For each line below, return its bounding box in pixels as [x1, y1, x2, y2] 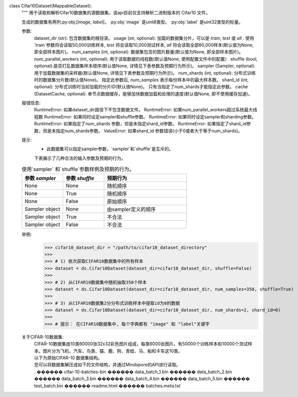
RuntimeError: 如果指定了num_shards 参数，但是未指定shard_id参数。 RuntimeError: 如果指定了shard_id [34, 121, 247, 127]
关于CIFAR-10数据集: [21, 334, 64, 340]
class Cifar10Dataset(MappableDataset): [9, 3, 92, 8]
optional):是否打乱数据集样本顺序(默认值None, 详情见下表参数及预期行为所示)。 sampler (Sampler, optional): [34, 63, 256, 69]
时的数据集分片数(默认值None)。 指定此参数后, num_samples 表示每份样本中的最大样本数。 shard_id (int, [34, 77, 249, 83]
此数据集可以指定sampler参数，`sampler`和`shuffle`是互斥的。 [46, 146, 174, 152]
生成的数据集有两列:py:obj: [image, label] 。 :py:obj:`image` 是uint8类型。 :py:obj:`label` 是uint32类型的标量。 [21, 19, 243, 25]
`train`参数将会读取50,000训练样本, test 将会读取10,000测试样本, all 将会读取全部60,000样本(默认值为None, [34, 42, 254, 48]
